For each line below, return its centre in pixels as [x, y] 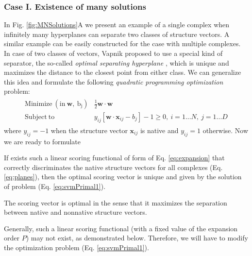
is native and [159, 130]
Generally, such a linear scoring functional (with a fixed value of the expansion [121, 228]
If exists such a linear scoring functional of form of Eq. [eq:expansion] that [114, 158]
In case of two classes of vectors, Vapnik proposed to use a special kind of [113, 53]
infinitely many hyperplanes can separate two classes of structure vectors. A [117, 34]
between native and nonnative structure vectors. [76, 212]
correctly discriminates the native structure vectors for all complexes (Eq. [113, 167]
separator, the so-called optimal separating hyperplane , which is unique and [117, 62]
